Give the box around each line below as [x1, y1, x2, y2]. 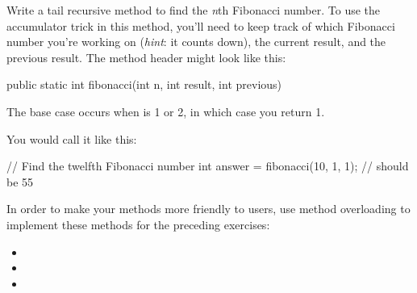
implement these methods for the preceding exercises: [6, 216, 270, 232]
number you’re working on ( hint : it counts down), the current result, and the [6, 33, 386, 50]
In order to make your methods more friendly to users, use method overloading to [6, 200, 411, 217]
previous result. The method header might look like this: [6, 48, 286, 65]
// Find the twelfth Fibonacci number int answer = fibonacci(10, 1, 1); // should [6, 157, 409, 174]
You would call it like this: [6, 130, 137, 147]
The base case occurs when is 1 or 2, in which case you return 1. [6, 103, 325, 119]
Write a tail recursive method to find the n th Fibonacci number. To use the [6, 2, 381, 18]
